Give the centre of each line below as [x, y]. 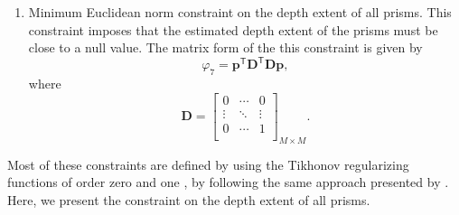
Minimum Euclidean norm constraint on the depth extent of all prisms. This [240, 12]
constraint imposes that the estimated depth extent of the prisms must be [233, 29]
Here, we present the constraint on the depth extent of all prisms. [189, 199]
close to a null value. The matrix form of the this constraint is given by [225, 47]
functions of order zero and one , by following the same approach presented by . [228, 182]
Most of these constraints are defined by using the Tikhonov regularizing [208, 164]
